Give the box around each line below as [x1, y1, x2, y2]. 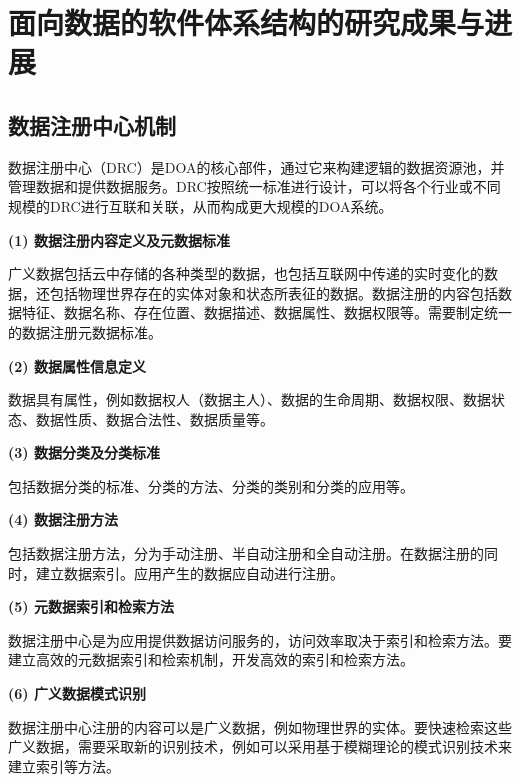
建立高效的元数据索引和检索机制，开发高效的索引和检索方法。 [8, 649, 414, 670]
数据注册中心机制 [8, 109, 176, 140]
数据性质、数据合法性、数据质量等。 [35, 408, 274, 429]
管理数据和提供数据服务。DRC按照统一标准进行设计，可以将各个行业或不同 [8, 176, 501, 197]
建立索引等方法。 [8, 755, 120, 776]
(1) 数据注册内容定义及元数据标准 [8, 229, 230, 250]
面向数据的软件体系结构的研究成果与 [8, 2, 485, 43]
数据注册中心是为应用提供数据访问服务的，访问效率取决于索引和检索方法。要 [8, 629, 512, 650]
